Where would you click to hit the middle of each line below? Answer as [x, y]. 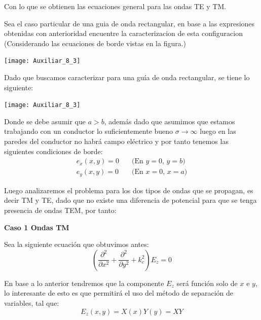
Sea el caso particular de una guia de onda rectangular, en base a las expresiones [129, 23]
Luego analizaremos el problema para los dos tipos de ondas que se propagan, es [129, 190]
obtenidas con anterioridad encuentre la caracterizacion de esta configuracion [123, 33]
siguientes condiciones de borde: [53, 151]
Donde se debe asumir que [45, 121]
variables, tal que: [32, 303]
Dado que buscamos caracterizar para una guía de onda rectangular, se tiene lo [127, 77]
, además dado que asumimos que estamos [170, 121]
